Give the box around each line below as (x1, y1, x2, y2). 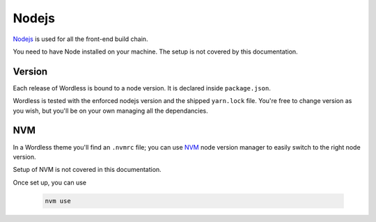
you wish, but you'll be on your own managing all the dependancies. (13, 106, 208, 115)
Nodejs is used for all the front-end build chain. (13, 35, 148, 43)
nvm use (45, 197, 71, 205)
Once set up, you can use (13, 178, 87, 187)
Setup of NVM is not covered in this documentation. (13, 166, 162, 174)
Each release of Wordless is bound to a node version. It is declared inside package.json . (13, 84, 271, 92)
